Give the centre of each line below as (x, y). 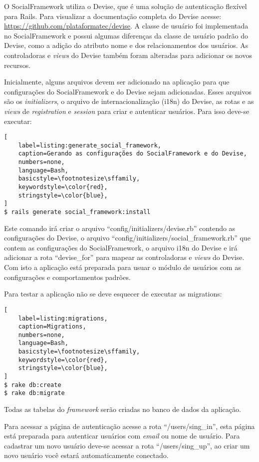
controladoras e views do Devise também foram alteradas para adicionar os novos (128, 55)
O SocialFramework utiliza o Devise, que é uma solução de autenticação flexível (126, 6)
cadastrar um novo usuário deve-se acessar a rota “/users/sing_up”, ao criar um (127, 445)
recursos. (17, 65)
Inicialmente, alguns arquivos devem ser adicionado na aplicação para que (117, 82)
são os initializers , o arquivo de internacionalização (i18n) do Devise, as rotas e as (129, 101)
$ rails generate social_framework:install (77, 212)
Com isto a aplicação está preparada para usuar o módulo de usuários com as (123, 267)
